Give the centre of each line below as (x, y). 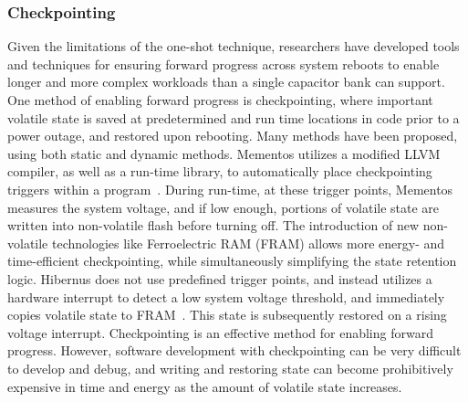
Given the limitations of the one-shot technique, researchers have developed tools (234, 46)
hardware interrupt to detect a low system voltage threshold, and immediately (226, 296)
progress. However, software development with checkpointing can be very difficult (234, 350)
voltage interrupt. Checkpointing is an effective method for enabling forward (220, 332)
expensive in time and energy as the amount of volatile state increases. (205, 386)
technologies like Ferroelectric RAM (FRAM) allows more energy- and (248, 243)
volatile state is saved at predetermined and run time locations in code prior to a (234, 117)
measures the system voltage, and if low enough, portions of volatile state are (224, 207)
